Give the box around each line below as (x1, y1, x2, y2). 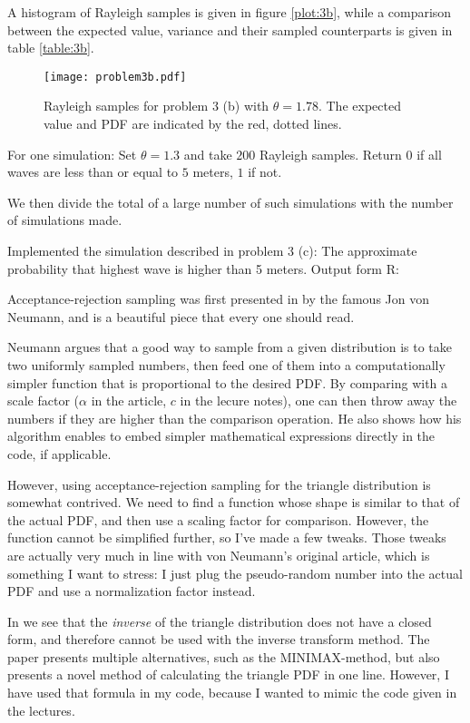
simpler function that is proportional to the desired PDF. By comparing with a (7, 373, 448, 392)
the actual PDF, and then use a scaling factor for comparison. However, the (7, 510, 429, 529)
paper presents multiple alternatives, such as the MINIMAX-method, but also (7, 647, 440, 666)
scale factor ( (7, 391, 80, 410)
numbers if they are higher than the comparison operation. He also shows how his (7, 408, 462, 427)
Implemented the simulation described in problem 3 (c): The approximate (7, 241, 417, 259)
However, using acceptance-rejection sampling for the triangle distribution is (7, 474, 431, 493)
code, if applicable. (7, 444, 112, 463)
